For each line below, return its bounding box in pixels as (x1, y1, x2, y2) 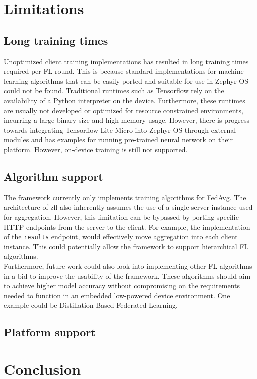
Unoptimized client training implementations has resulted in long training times (4, 56, 249, 66)
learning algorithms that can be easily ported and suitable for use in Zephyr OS (4, 75, 248, 86)
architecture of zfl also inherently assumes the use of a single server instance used (4, 202, 253, 212)
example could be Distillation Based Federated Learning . (4, 300, 178, 310)
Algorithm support (4, 168, 103, 184)
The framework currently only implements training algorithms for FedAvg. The (4, 192, 246, 202)
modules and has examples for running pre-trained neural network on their (4, 134, 233, 145)
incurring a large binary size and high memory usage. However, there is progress (4, 115, 250, 125)
